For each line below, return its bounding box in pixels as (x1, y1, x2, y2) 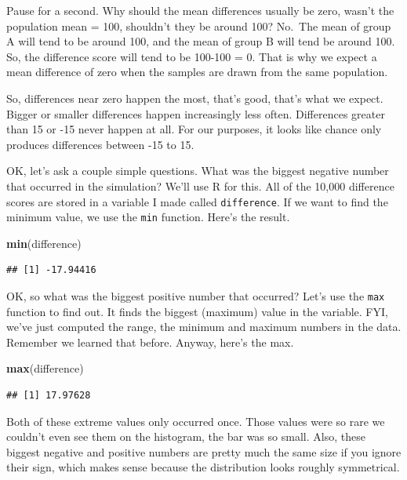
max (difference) (6, 360, 84, 376)
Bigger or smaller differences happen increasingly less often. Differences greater (6, 105, 385, 122)
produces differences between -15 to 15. (6, 136, 194, 152)
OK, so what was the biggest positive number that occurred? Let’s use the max (6, 288, 385, 304)
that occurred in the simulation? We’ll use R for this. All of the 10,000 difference (6, 177, 394, 194)
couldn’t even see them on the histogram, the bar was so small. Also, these (6, 428, 365, 445)
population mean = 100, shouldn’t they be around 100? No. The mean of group (6, 17, 391, 34)
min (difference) (6, 235, 82, 251)
